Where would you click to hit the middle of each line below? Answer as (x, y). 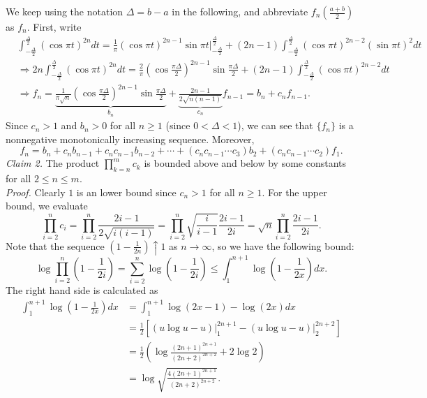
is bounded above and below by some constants (245, 163)
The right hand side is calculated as (82, 290)
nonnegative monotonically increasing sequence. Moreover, (130, 139)
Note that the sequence (55, 245)
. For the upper (294, 192)
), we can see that (275, 125)
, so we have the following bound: (283, 245)
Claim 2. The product (53, 163)
